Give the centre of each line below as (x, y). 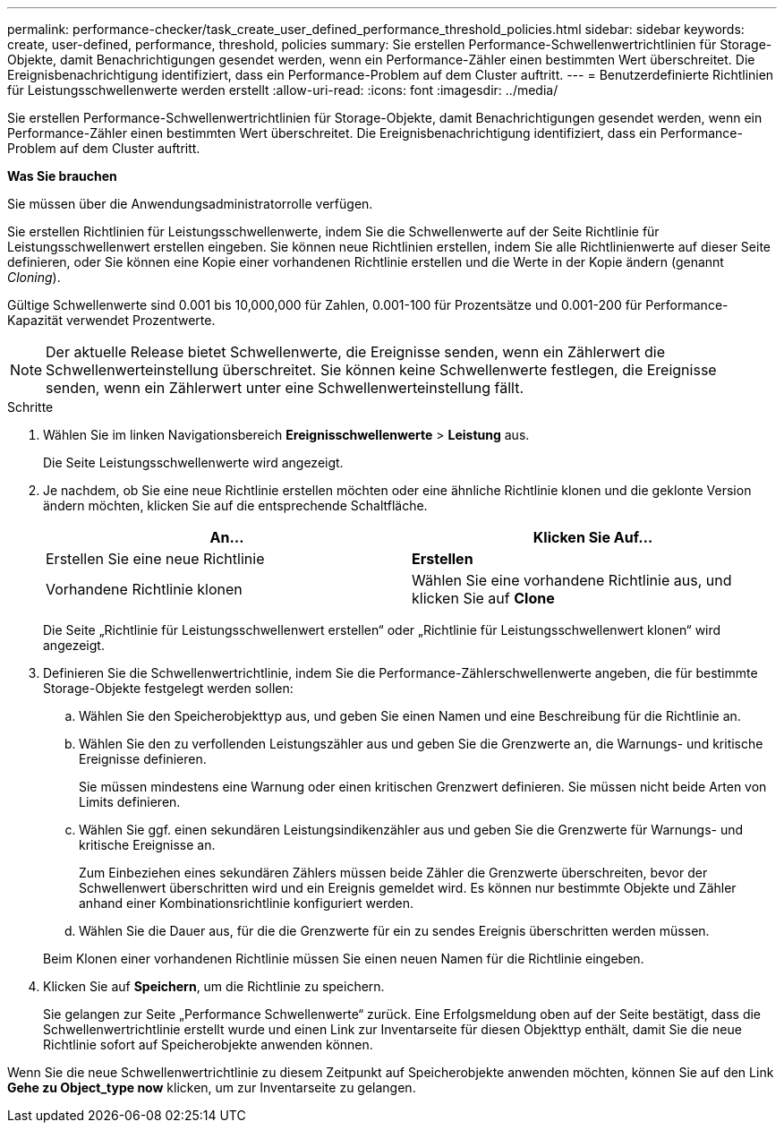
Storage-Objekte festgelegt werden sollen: (168, 688)
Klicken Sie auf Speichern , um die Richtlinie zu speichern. (214, 986)
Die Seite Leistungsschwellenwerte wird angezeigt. (193, 462)
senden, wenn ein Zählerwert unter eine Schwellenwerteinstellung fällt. (285, 388)
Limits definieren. (130, 802)
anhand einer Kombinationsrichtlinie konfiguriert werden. (246, 903)
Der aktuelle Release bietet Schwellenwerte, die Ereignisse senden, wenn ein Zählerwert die (355, 352)
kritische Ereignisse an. (147, 845)
